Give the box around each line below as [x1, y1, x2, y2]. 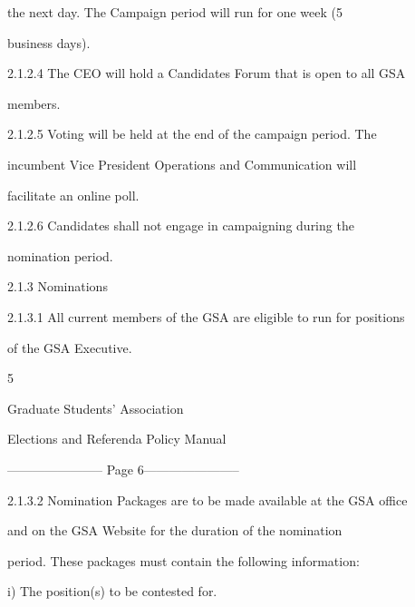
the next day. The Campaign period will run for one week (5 [7, 3, 343, 21]
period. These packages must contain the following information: [7, 551, 360, 570]
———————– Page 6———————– [7, 459, 239, 478]
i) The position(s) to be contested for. [7, 582, 217, 601]
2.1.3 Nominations [7, 277, 108, 296]
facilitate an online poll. [7, 185, 140, 204]
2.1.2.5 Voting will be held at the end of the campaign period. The [7, 124, 377, 143]
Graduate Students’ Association [7, 398, 184, 417]
